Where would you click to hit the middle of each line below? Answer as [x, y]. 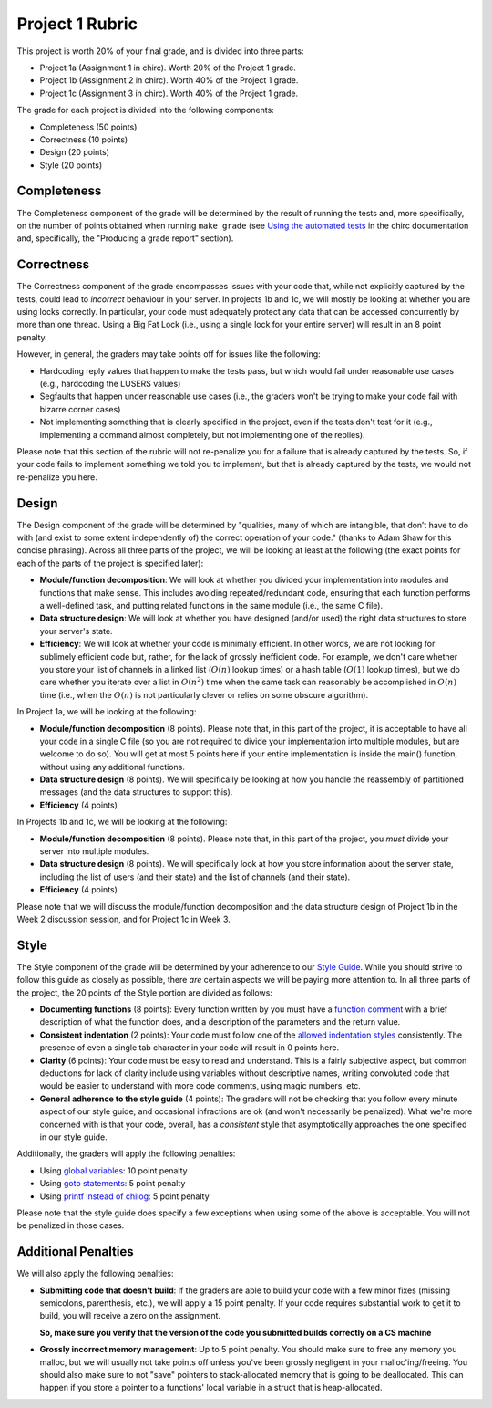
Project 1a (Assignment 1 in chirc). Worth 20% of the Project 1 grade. [168, 68]
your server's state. [76, 631]
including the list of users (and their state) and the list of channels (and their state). [195, 877]
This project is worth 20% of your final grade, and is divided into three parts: [160, 51]
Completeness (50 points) [88, 127]
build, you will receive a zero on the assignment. [130, 1316]
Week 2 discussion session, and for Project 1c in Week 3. [124, 919]
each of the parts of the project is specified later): [110, 563]
